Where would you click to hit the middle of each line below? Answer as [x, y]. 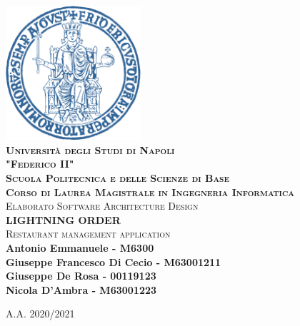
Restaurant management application [88, 234]
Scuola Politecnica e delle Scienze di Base [118, 178]
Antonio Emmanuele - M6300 [80, 247]
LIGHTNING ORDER [63, 219]
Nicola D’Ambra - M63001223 [81, 289]
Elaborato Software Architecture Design [102, 206]
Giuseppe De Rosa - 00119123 [81, 276]
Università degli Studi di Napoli [90, 149]
